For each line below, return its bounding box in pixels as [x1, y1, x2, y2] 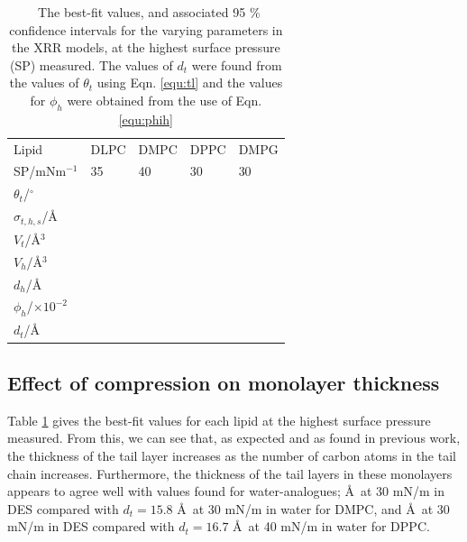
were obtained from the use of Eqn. [67, 90, 262, 109]
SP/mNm [14, 161, 67, 180]
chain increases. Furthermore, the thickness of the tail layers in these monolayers [7, 464, 453, 482]
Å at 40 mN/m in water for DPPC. [233, 517, 430, 536]
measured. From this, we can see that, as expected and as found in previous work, [7, 428, 461, 447]
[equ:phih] [118, 109, 173, 128]
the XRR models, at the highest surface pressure [12, 38, 280, 57]
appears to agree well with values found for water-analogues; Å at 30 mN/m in [7, 482, 444, 501]
